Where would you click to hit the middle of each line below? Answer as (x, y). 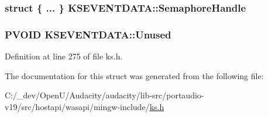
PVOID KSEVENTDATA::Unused (88, 34)
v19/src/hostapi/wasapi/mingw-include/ (77, 106)
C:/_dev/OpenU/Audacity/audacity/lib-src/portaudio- (104, 95)
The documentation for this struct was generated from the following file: (134, 75)
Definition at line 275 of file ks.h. (64, 56)
